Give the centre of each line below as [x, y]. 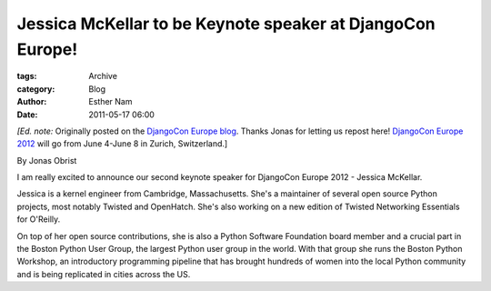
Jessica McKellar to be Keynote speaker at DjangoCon [226, 24]
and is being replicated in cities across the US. [104, 274]
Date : [27, 115]
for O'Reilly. [39, 219]
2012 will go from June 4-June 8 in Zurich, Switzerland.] [122, 144]
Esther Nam [110, 102]
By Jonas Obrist [47, 160]
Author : [32, 102]
